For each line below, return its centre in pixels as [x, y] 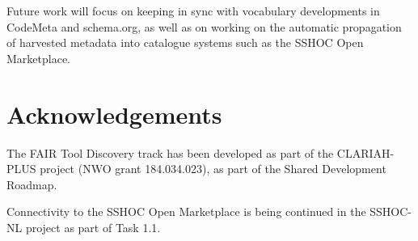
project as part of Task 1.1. [93, 227]
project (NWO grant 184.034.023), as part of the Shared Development [213, 169]
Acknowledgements [114, 114]
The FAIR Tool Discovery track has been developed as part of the [170, 152]
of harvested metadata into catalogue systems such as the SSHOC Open [185, 42]
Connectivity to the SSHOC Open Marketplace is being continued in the [186, 211]
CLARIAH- [365, 152]
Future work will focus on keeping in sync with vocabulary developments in [193, 11]
